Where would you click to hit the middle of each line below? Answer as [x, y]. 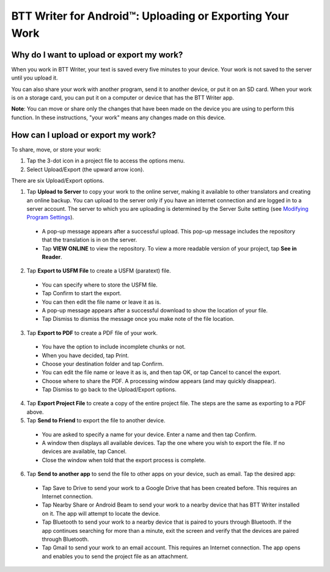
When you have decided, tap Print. [86, 355]
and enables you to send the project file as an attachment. [115, 556]
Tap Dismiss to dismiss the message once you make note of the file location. [138, 319]
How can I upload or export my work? [84, 135]
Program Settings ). [50, 218]
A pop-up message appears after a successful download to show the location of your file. [155, 310]
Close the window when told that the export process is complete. [124, 460]
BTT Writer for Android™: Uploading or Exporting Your [150, 16]
